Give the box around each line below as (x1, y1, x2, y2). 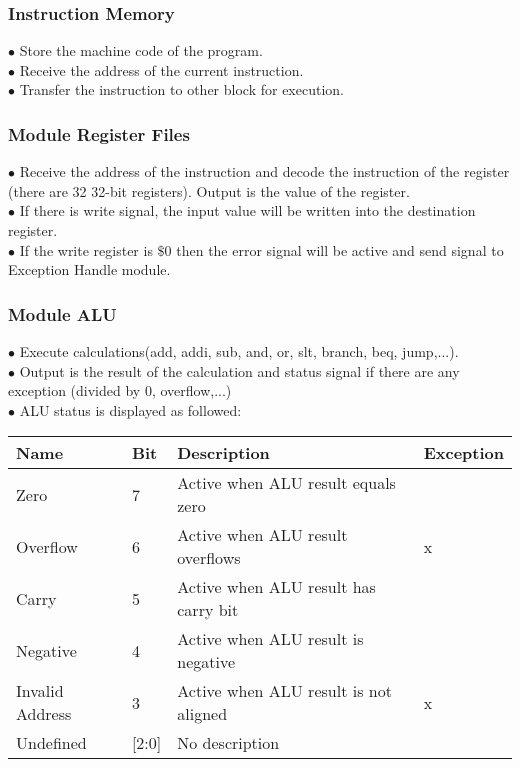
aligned (177, 702, 228, 726)
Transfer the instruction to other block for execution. (19, 79, 344, 100)
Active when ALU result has (177, 575, 376, 599)
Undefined (16, 731, 87, 755)
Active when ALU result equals (177, 471, 396, 495)
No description (177, 731, 280, 755)
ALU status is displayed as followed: (19, 399, 242, 420)
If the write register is (19, 239, 153, 260)
